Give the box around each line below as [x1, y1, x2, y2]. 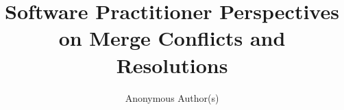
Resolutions [116, 51, 228, 79]
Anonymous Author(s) [125, 90, 219, 105]
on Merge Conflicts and [58, 24, 286, 52]
